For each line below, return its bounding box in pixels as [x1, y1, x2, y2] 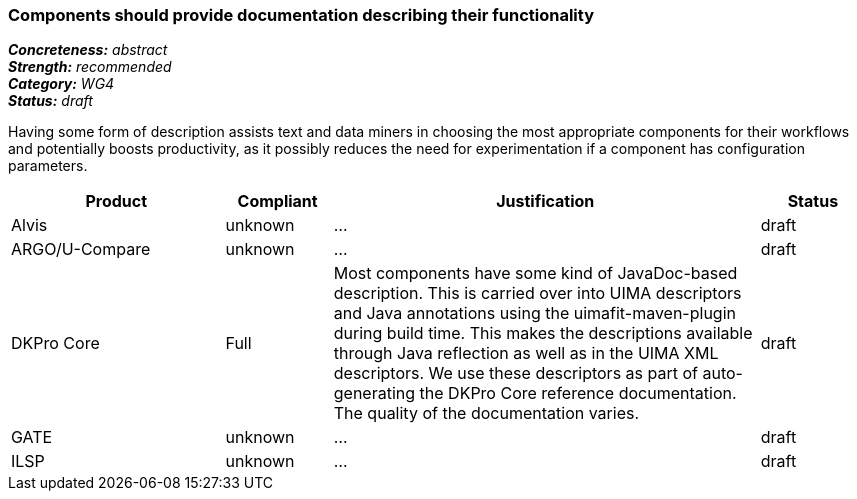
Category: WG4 [8, 75, 115, 93]
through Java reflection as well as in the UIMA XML [333, 343, 719, 364]
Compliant [237, 191, 318, 212]
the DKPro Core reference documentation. [419, 383, 737, 404]
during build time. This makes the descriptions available [333, 323, 753, 344]
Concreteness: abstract [8, 41, 168, 59]
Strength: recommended [8, 58, 172, 76]
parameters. [8, 157, 88, 175]
